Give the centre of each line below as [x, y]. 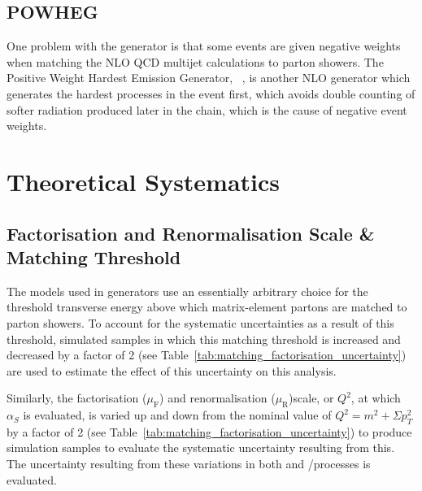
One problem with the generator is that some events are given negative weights [204, 46]
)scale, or [311, 398]
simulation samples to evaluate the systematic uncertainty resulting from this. [201, 448]
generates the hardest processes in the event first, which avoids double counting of [211, 93]
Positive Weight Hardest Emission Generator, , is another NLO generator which [209, 78]
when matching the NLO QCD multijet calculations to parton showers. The [195, 61]
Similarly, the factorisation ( [77, 398]
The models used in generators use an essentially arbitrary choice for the [187, 291]
